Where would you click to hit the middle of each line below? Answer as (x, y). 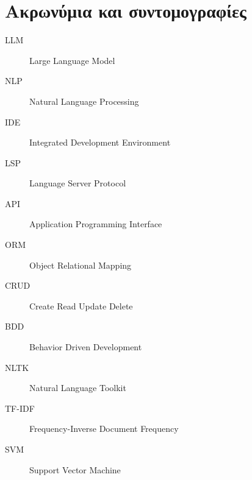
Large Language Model (72, 60)
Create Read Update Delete (81, 305)
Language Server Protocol (78, 183)
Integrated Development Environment (100, 142)
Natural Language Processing (84, 101)
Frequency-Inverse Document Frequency (104, 429)
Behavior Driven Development (86, 347)
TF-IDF (20, 408)
